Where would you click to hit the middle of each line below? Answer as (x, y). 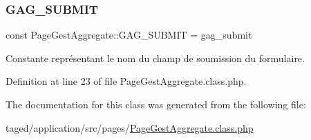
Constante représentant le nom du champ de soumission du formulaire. (155, 58)
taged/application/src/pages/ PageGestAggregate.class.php (130, 127)
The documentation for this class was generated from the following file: (156, 104)
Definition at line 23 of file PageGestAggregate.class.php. (126, 81)
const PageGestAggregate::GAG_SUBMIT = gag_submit (129, 35)
